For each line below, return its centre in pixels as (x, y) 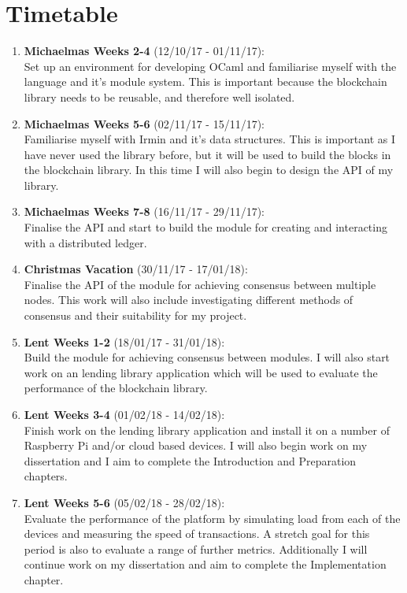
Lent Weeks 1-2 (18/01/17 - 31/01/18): (124, 341)
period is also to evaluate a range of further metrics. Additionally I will (196, 549)
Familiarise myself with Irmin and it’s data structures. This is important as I (209, 139)
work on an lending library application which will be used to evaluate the (201, 372)
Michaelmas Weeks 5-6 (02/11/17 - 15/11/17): (144, 123)
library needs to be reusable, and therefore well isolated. (159, 96)
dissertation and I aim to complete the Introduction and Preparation (190, 460)
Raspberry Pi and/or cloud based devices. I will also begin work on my (196, 445)
